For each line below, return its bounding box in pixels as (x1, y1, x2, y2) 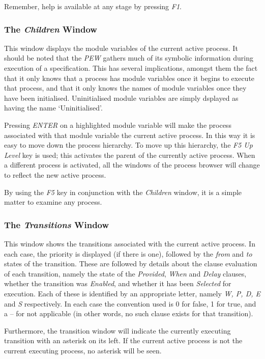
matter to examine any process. (4, 197, 102, 207)
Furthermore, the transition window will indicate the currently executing (4, 325, 231, 336)
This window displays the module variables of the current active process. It (4, 42, 238, 53)
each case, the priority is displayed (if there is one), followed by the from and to (4, 248, 252, 259)
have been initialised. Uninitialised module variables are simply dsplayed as (4, 92, 239, 103)
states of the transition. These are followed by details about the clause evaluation (4, 258, 257, 269)
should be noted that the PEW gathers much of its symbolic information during (4, 52, 254, 63)
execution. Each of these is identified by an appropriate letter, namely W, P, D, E (4, 288, 261, 298)
